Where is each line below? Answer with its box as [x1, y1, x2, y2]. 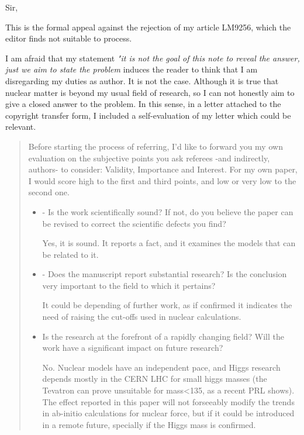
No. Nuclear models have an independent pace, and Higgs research [42, 361, 281, 373]
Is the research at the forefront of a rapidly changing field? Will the [42, 330, 284, 342]
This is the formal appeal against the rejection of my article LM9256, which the [5, 20, 291, 33]
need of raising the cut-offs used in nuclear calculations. [42, 310, 241, 323]
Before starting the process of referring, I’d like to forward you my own [28, 140, 283, 152]
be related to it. [42, 248, 99, 260]
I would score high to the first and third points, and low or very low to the [28, 174, 296, 187]
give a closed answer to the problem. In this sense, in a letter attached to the [5, 98, 281, 110]
